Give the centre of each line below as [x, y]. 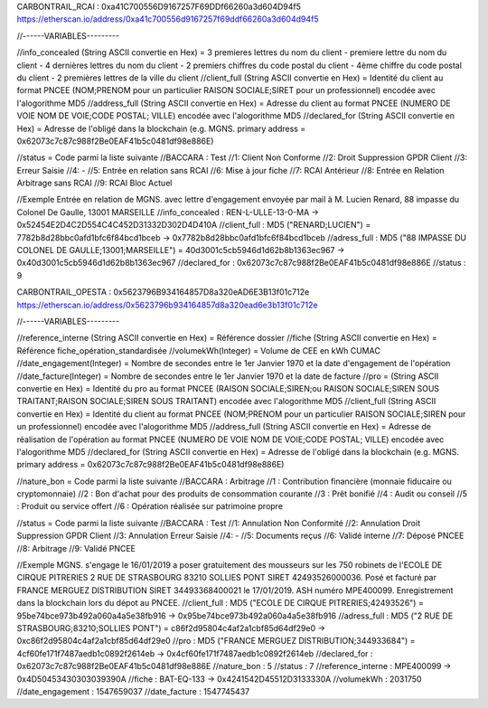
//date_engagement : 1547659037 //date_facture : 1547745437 [133, 691]
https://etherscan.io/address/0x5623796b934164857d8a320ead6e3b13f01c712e [167, 305]
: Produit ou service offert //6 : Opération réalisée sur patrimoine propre [150, 506]
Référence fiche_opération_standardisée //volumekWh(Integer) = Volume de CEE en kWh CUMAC [199, 350]
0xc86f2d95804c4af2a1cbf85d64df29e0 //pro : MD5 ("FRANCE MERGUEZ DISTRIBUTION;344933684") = [216, 641]
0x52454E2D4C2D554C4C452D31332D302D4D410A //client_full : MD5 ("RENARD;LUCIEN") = [194, 225]
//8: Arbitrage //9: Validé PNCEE [76, 548]
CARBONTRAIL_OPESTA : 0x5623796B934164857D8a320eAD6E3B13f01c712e [163, 292]
